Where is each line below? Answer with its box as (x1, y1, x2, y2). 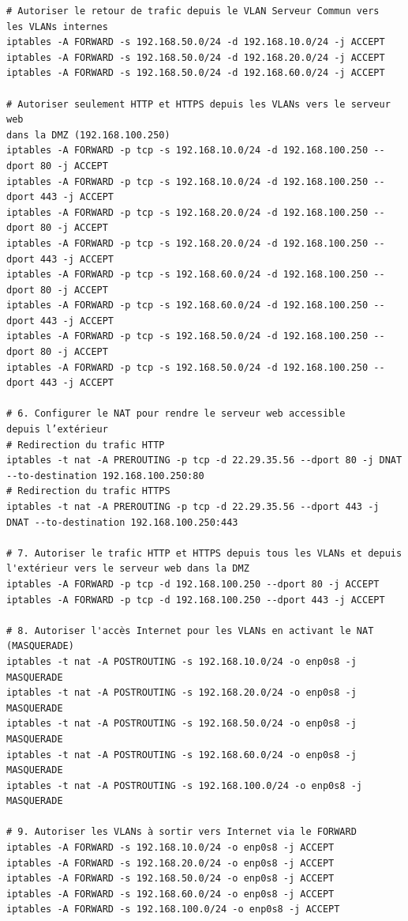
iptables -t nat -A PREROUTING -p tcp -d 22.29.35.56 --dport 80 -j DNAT (6, 455, 402, 466)
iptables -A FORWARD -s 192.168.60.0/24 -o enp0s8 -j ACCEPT (6, 888, 335, 900)
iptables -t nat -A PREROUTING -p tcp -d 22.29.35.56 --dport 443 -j (6, 501, 380, 512)
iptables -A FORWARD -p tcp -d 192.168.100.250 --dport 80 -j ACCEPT (6, 578, 380, 590)
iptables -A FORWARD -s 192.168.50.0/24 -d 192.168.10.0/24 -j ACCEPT (6, 36, 385, 48)
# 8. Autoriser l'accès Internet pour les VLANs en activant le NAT (6, 625, 374, 636)
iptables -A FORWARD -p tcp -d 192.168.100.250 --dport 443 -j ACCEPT (6, 594, 385, 606)
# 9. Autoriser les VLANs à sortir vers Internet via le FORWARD (6, 826, 357, 838)
